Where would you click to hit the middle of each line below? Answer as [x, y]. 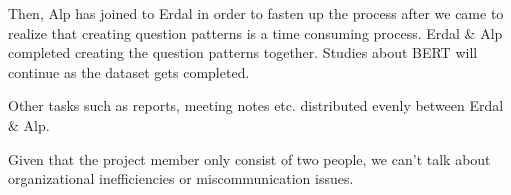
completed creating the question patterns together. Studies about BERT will [243, 52]
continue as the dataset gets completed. [129, 71]
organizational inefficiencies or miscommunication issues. [181, 178]
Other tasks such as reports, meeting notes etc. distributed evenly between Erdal [256, 105]
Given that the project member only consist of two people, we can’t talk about [249, 158]
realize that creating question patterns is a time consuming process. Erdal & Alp [255, 32]
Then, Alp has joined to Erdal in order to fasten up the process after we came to [256, 13]
